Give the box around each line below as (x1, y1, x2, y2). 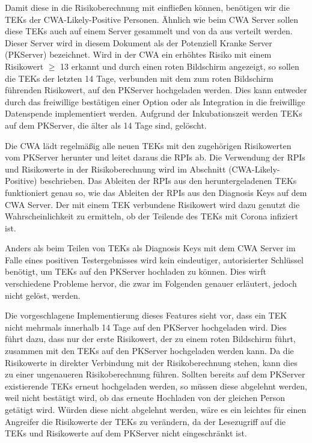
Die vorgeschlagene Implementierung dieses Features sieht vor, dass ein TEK (5, 309, 287, 322)
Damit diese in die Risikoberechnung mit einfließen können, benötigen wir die (5, 1, 290, 13)
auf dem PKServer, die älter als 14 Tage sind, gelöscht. (5, 118, 207, 131)
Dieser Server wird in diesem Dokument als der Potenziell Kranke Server (5, 36, 272, 49)
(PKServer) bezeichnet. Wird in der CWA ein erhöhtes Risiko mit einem (5, 48, 272, 61)
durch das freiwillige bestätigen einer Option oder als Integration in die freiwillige (5, 95, 305, 108)
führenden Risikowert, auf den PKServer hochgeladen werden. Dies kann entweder (5, 84, 307, 96)
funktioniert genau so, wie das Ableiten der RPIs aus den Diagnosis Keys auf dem (5, 186, 307, 198)
